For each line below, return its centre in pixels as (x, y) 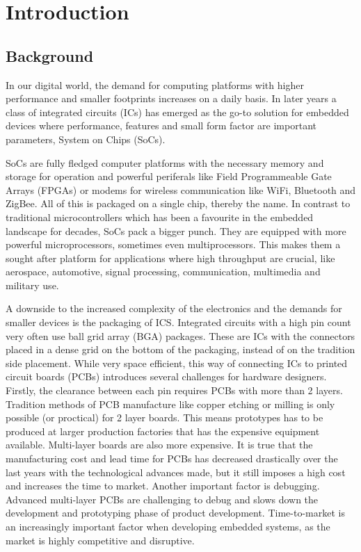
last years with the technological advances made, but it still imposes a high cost (176, 472)
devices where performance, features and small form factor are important (161, 125)
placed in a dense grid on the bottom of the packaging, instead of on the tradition (180, 349)
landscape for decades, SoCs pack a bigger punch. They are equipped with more (176, 230)
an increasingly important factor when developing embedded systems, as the (168, 526)
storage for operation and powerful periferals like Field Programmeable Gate (169, 176)
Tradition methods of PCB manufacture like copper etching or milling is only (170, 404)
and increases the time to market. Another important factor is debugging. (163, 486)
